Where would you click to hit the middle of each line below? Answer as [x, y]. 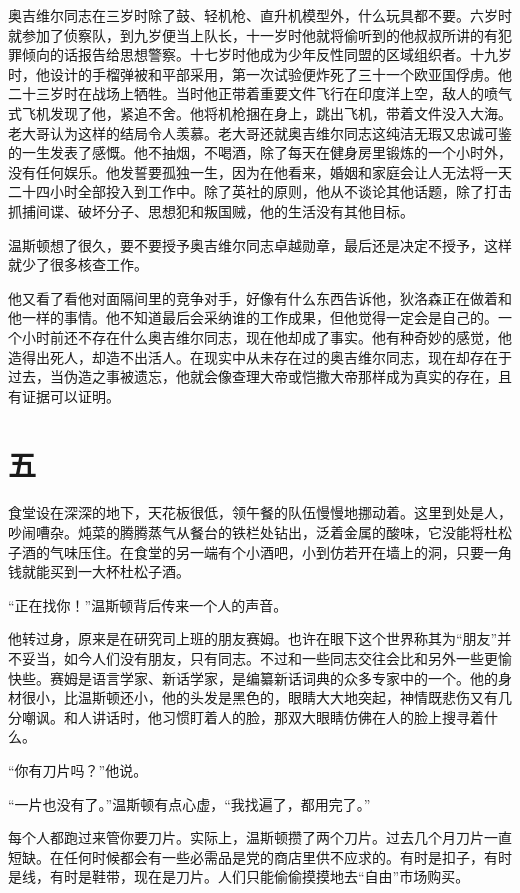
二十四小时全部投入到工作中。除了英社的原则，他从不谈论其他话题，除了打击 [260, 191]
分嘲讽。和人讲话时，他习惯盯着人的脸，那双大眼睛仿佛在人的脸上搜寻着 [246, 716]
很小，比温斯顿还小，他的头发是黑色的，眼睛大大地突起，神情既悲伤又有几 [266, 697]
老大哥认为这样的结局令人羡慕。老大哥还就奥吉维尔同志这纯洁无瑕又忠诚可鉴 [260, 132]
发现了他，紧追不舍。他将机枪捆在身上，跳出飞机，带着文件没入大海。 [280, 112]
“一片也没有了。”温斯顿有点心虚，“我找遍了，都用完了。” [189, 803]
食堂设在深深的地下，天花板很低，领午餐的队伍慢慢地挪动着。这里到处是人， [260, 512]
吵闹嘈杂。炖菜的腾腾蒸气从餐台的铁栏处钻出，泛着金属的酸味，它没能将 [246, 532]
